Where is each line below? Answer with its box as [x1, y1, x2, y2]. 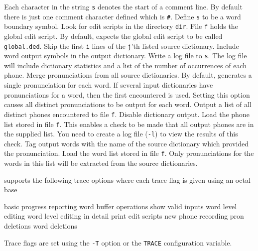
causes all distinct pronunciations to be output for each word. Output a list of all [4, 99, 252, 110]
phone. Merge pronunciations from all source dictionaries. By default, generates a [4, 70, 252, 80]
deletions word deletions [4, 221, 77, 231]
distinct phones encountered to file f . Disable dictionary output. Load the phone [4, 109, 250, 119]
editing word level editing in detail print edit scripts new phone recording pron [4, 211, 244, 221]
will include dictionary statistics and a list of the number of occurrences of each [4, 60, 247, 70]
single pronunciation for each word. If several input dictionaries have [4, 80, 213, 90]
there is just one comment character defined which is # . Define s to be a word [4, 11, 241, 21]
